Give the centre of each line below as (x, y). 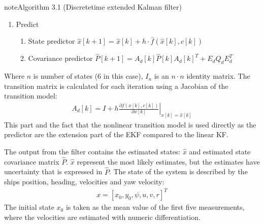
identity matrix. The (218, 76)
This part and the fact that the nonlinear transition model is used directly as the (130, 124)
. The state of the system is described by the (178, 171)
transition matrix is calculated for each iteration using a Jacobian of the (116, 86)
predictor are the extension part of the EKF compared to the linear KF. (116, 134)
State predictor (52, 41)
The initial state (29, 207)
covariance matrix (32, 161)
